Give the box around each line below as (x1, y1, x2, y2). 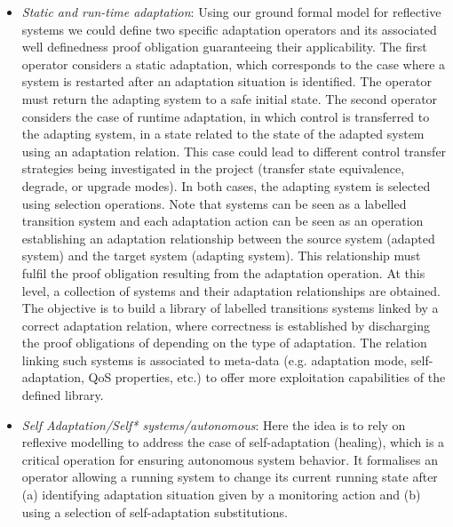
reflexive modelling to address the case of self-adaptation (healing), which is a (21, 433, 445, 451)
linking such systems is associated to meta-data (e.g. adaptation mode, (21, 350, 408, 369)
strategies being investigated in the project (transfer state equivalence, (21, 159, 405, 178)
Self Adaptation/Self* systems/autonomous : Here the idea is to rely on (21, 415, 406, 434)
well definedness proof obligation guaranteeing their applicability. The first (21, 37, 427, 56)
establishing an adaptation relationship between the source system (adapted (21, 228, 435, 247)
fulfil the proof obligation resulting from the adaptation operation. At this (21, 263, 425, 282)
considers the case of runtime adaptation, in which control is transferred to (21, 107, 430, 125)
